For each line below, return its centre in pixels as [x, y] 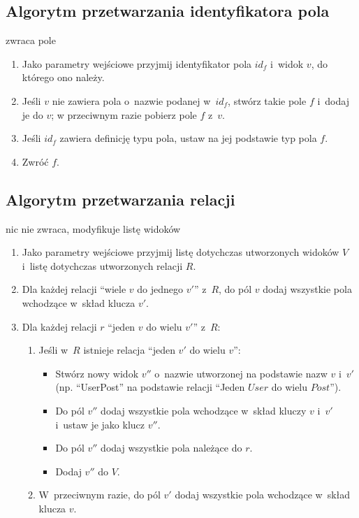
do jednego [160, 289]
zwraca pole [31, 40]
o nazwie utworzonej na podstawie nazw [241, 373]
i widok [287, 63]
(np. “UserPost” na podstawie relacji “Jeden [150, 387]
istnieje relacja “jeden [129, 350]
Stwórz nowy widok [97, 373]
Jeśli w [53, 350]
